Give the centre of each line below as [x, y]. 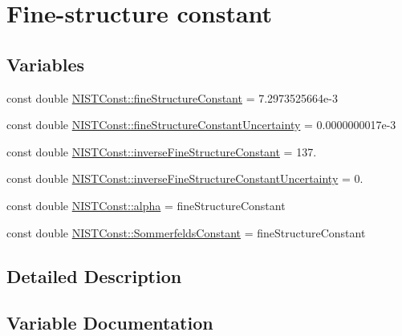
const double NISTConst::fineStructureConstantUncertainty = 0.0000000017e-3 [201, 125]
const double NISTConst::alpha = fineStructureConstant [146, 205]
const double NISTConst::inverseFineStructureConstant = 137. [162, 151]
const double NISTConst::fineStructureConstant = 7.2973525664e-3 [172, 97]
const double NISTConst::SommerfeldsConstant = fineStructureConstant [186, 232]
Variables [46, 64]
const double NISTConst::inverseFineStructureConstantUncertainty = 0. [185, 178]
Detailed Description [94, 275]
